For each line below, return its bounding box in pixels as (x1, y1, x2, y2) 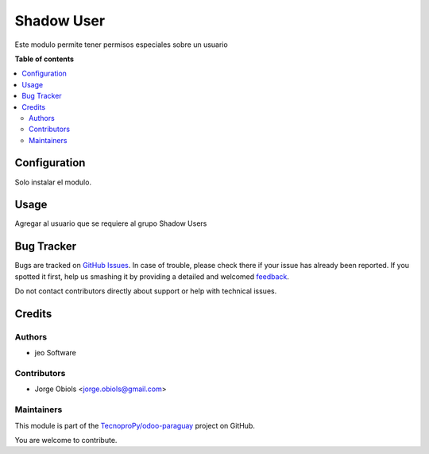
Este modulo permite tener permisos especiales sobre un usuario (14, 40, 228, 49)
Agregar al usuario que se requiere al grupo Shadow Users (14, 219, 207, 228)
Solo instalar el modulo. (14, 177, 91, 187)
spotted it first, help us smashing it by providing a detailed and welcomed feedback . (14, 271, 290, 281)
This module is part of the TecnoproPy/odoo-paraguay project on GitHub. (14, 421, 256, 430)
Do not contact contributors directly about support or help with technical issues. (14, 286, 277, 296)
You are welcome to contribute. (14, 436, 118, 444)
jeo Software (34, 348, 77, 358)
